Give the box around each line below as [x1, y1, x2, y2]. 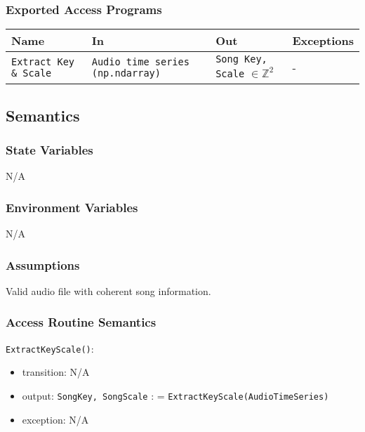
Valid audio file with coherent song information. [6, 283, 211, 298]
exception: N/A [22, 412, 89, 426]
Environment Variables [6, 198, 138, 216]
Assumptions [6, 256, 80, 273]
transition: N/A [22, 365, 90, 379]
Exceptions [292, 32, 354, 49]
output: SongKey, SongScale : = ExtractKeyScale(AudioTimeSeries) [22, 388, 329, 402]
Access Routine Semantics [6, 313, 157, 331]
